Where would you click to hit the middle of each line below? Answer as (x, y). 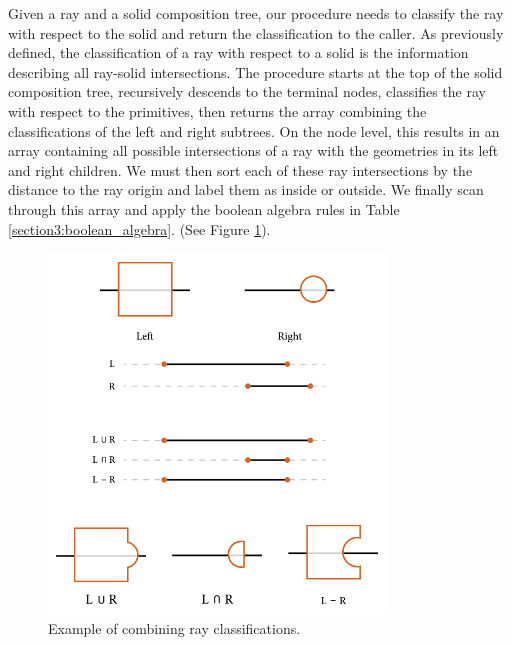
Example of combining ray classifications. (174, 627)
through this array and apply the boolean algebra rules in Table (204, 208)
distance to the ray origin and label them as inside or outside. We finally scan (246, 189)
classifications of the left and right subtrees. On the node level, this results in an (254, 130)
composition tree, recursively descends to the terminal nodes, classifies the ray (247, 91)
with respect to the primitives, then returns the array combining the (217, 110)
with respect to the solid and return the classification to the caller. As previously (256, 32)
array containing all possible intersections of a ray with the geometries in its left (253, 150)
